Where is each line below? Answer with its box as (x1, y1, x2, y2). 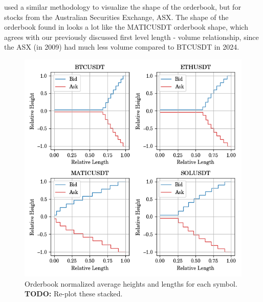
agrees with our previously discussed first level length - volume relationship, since (4, 31, 259, 42)
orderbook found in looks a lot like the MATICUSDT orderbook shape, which (4, 21, 248, 32)
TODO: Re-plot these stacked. (25, 288, 123, 299)
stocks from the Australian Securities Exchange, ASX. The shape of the (4, 11, 229, 22)
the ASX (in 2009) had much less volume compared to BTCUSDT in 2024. (4, 41, 239, 52)
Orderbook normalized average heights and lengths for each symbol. (25, 278, 237, 289)
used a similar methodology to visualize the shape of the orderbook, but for (4, 2, 241, 12)
